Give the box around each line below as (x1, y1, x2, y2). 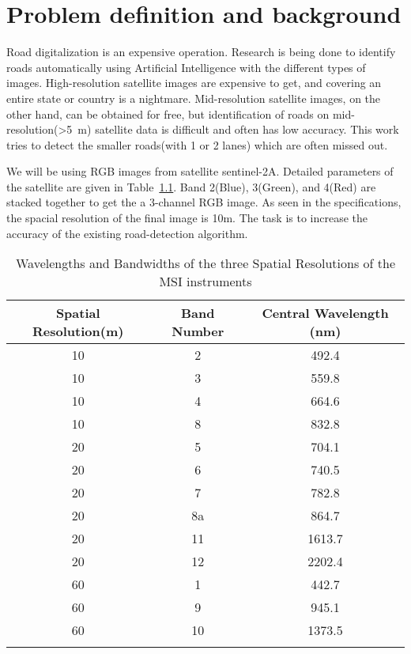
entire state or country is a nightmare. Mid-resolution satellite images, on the (6, 89, 381, 106)
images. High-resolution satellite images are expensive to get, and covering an (6, 74, 382, 91)
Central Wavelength (262, 304, 389, 323)
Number (172, 322, 224, 341)
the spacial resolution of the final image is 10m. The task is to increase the (6, 210, 368, 226)
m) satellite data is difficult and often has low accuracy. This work (77, 121, 399, 138)
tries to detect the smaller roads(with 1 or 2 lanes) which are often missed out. (6, 136, 388, 153)
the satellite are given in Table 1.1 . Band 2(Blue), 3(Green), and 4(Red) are (6, 178, 376, 195)
